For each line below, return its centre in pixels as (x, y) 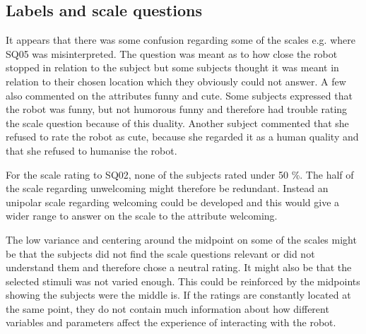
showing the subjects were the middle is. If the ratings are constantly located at (178, 295)
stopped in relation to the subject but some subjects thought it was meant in (172, 67)
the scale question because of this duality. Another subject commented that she (177, 123)
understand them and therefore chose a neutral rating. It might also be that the (179, 267)
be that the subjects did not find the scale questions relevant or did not (160, 253)
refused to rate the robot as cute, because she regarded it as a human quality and (182, 137)
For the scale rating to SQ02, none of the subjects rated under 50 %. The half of (180, 174)
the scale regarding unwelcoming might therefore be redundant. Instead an (167, 188)
